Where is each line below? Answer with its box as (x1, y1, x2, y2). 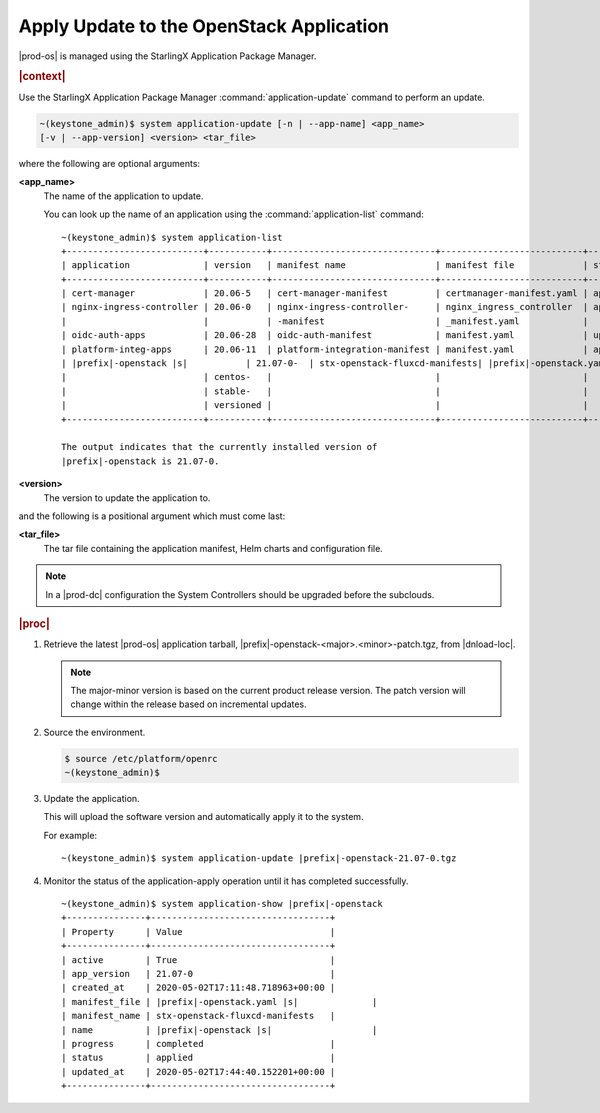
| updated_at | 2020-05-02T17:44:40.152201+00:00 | (61, 1066, 336, 1077)
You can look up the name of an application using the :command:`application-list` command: (43, 208, 424, 220)
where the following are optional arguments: (18, 157, 200, 169)
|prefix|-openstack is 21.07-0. (61, 455, 220, 467)
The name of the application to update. (43, 190, 204, 202)
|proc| (18, 616, 50, 630)
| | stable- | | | (61, 385, 589, 397)
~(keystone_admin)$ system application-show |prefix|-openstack (61, 898, 384, 910)
